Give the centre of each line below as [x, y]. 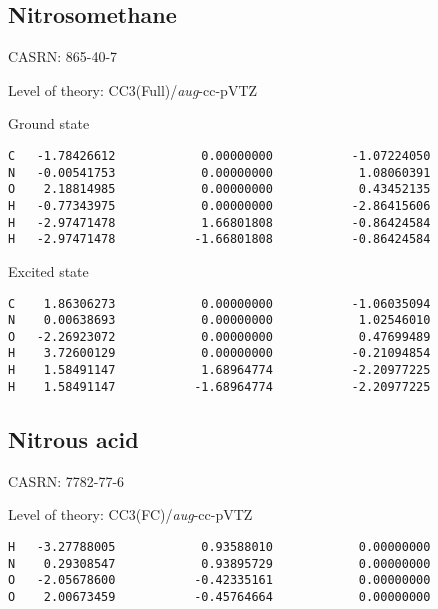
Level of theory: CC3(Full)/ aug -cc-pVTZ [133, 89]
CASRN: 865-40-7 [63, 56]
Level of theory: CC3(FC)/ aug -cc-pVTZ [130, 514]
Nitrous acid [73, 438]
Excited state [48, 270]
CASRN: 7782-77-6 [66, 480]
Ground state [49, 123]
